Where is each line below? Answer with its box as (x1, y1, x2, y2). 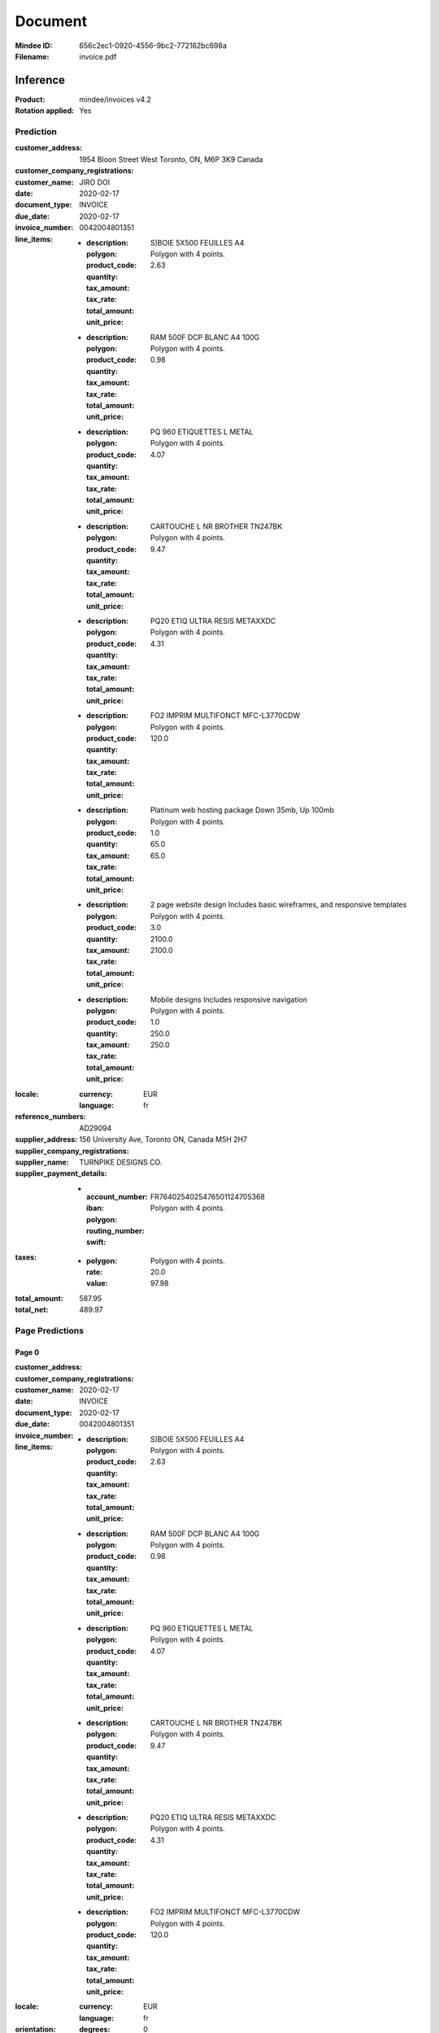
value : (86, 1278, 108, 1288)
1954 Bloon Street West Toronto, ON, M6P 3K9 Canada (79, 155, 263, 164)
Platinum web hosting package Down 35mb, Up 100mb (150, 805, 335, 815)
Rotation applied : (15, 106, 75, 115)
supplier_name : (15, 1157, 69, 1167)
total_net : (15, 1305, 49, 1315)
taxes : (15, 1252, 37, 1262)
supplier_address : (15, 1134, 78, 1144)
